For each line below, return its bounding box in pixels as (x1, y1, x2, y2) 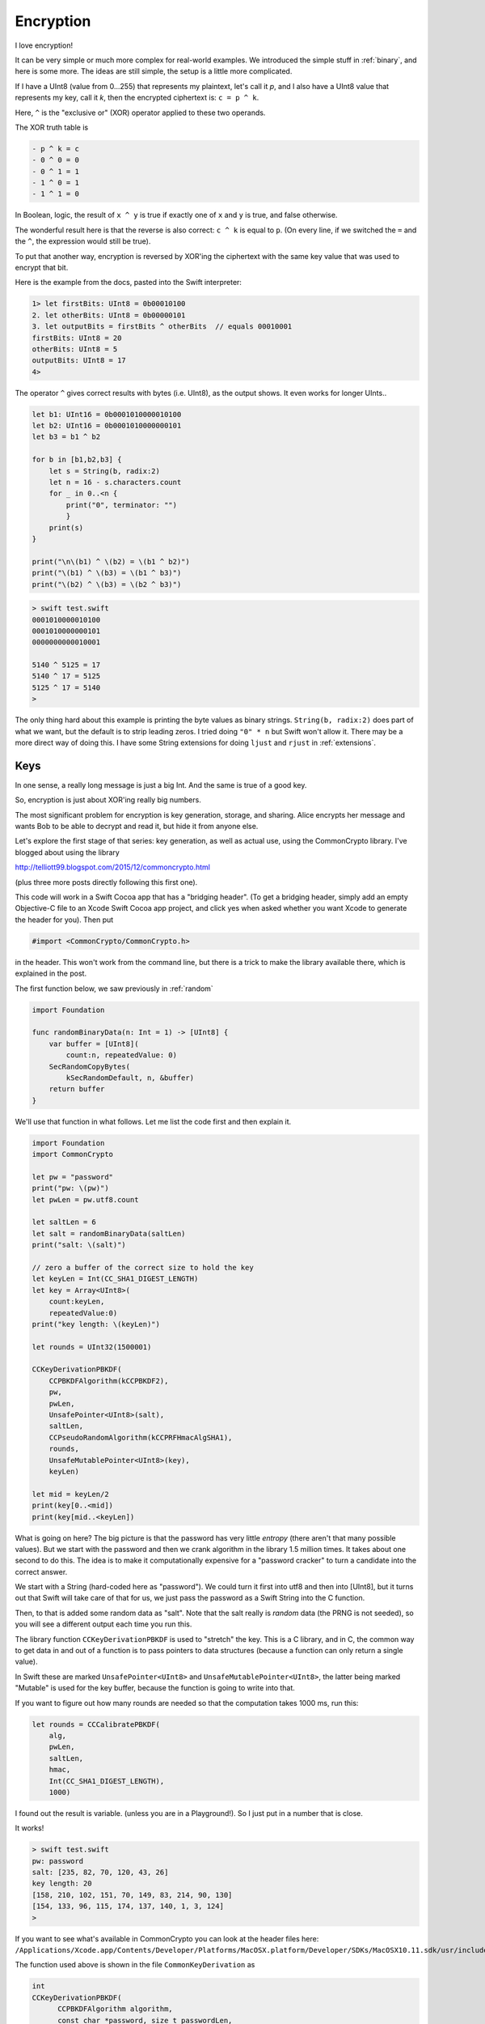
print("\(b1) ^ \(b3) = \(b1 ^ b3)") (32, 568, 182, 578)
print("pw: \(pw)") (32, 1184, 109, 1193)
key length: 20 (32, 1879, 92, 1888)
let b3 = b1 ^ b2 (32, 432, 101, 441)
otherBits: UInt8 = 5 (32, 344, 118, 354)
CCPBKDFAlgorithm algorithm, (57, 2005, 173, 2013)
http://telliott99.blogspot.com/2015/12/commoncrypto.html (15, 862, 210, 872)
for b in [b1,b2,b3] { (32, 455, 122, 465)
